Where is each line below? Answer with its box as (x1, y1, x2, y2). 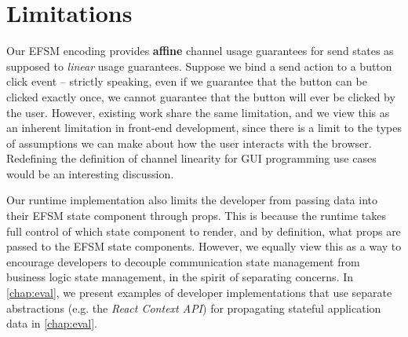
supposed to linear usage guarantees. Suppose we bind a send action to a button (6, 57, 392, 74)
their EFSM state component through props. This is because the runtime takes (6, 207, 387, 224)
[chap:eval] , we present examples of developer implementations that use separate (6, 284, 392, 301)
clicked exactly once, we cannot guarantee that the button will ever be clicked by (6, 88, 395, 104)
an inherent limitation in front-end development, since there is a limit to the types (6, 119, 402, 136)
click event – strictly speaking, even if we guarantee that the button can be (6, 73, 367, 90)
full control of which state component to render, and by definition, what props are (6, 222, 401, 239)
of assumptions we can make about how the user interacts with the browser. (6, 134, 372, 151)
